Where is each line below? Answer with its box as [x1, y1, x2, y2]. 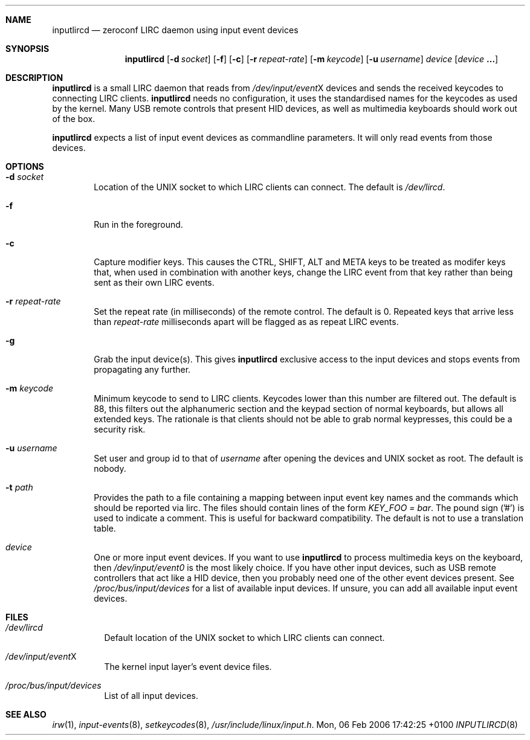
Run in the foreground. [94, 219, 183, 230]
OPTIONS [5, 161, 44, 172]
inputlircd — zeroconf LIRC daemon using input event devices [52, 25, 299, 35]
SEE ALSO [5, 709, 47, 719]
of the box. [52, 114, 95, 124]
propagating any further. [94, 364, 191, 375]
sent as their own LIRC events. [94, 277, 215, 288]
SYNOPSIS [5, 43, 50, 54]
